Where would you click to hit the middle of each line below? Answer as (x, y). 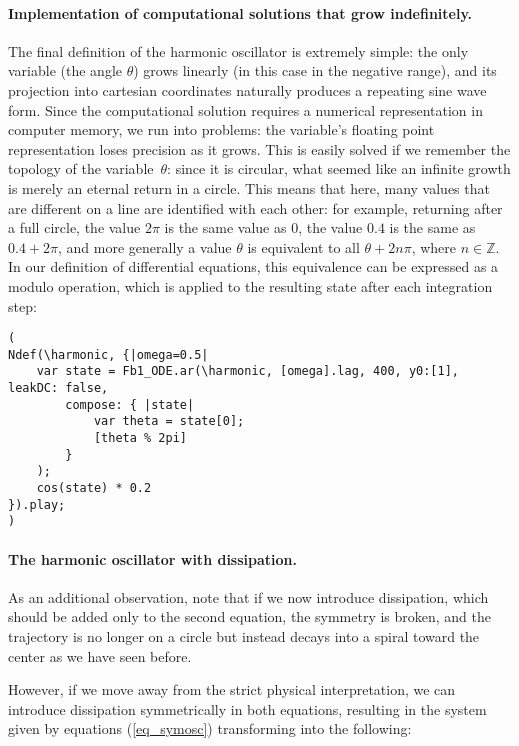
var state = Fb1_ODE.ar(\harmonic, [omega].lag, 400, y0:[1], (248, 371)
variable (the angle (65, 70)
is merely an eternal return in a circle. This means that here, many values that (249, 187)
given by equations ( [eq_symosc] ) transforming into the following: (210, 728)
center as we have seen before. (100, 655)
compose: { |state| (130, 404)
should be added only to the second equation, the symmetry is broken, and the (250, 616)
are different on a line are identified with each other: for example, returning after (255, 207)
